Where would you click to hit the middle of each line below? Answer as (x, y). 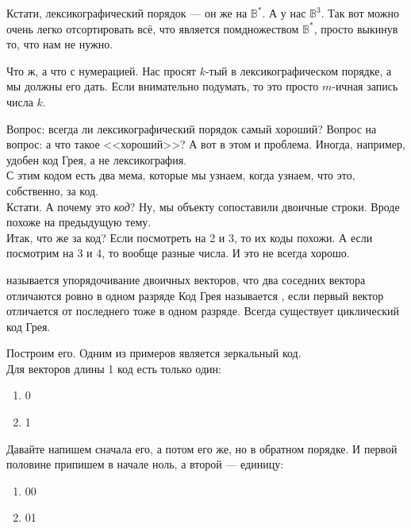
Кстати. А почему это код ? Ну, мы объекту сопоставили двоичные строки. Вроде (203, 206)
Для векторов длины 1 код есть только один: (114, 368)
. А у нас (284, 13)
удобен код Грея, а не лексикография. (96, 159)
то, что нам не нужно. (60, 44)
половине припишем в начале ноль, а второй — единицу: (145, 464)
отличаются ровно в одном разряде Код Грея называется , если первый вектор (195, 295)
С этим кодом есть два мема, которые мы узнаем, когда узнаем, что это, (181, 175)
